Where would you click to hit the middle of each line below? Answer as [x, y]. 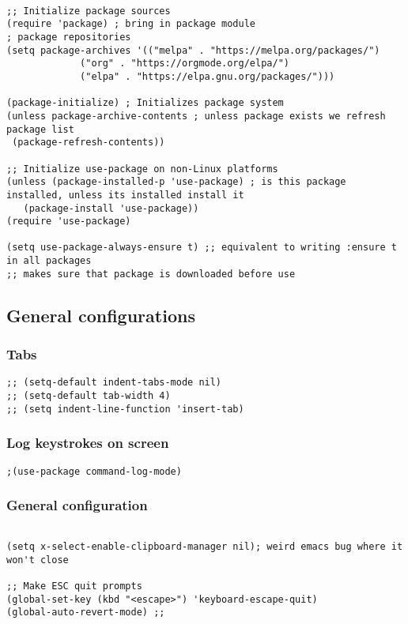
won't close [38, 560]
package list [40, 129]
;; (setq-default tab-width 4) [89, 396]
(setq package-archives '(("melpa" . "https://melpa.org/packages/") [193, 50]
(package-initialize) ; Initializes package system [145, 103]
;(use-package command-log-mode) [94, 471]
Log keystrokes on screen [88, 443]
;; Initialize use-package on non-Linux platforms [142, 169]
